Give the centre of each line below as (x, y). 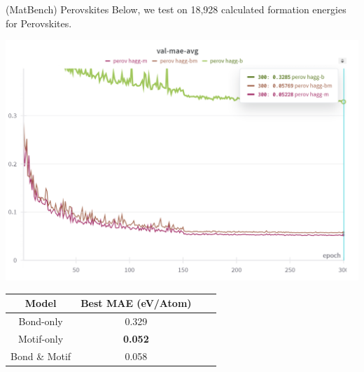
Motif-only (41, 338)
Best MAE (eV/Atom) (136, 303)
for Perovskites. (39, 23)
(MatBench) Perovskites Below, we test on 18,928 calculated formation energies (176, 9)
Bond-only (41, 321)
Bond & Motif (41, 356)
